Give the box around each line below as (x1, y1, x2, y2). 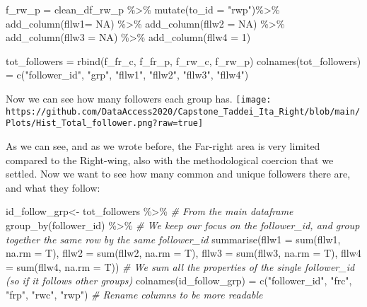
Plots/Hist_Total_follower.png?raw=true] (6, 118, 204, 129)
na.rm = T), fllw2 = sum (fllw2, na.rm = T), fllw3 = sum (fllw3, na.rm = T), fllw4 (6, 245, 361, 260)
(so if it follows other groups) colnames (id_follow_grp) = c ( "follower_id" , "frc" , (6, 273, 352, 288)
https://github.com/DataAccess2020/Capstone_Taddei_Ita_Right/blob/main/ (6, 106, 361, 117)
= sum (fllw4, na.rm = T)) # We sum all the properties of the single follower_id (6, 259, 355, 274)
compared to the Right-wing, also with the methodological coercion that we (6, 152, 334, 167)
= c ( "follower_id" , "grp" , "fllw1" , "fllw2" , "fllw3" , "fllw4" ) (6, 67, 249, 82)
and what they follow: (6, 180, 100, 195)
